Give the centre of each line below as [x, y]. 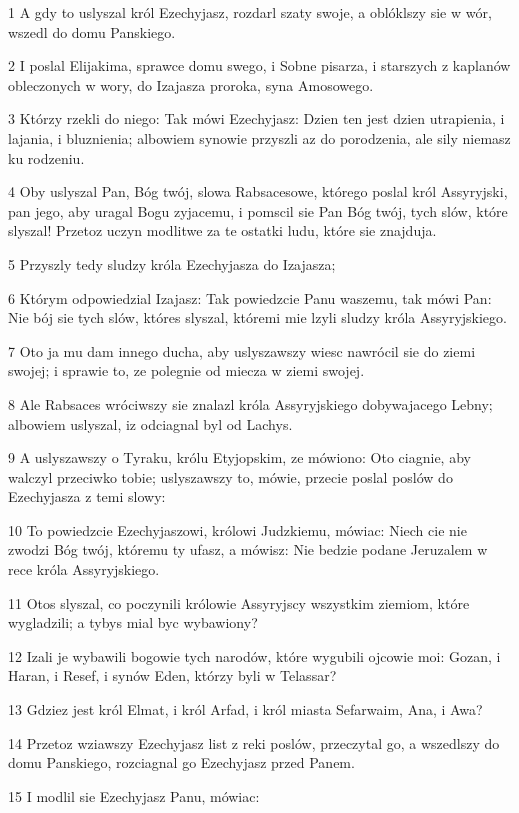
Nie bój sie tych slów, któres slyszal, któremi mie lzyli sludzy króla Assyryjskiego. [257, 317]
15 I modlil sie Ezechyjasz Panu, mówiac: [134, 795]
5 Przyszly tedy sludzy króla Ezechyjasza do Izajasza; [172, 263]
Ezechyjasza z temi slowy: [87, 496]
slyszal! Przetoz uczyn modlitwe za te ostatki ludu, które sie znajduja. [222, 230]
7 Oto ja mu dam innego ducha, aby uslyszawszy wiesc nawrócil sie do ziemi [242, 350]
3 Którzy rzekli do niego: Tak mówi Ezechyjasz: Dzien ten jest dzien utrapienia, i [256, 118]
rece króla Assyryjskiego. [84, 569]
